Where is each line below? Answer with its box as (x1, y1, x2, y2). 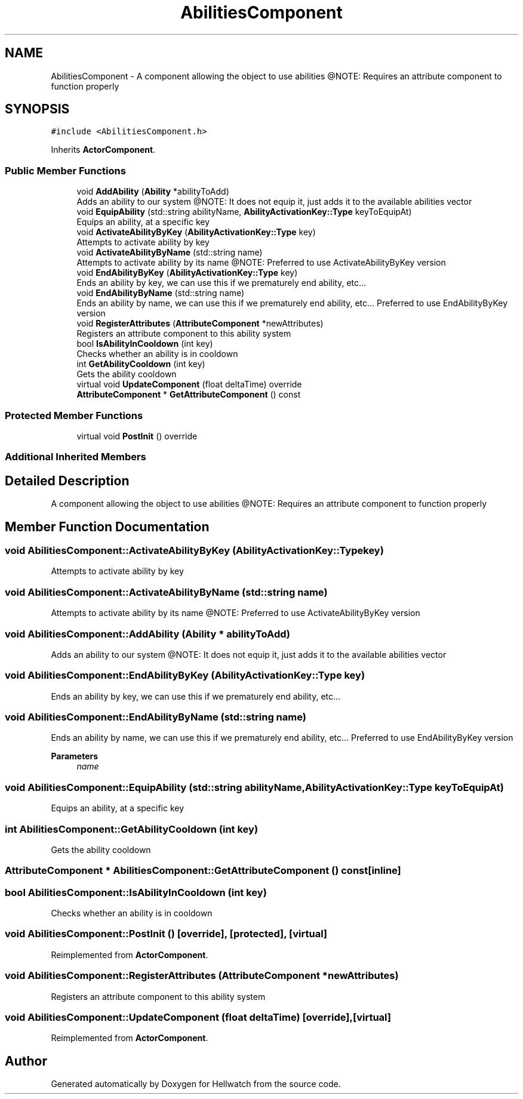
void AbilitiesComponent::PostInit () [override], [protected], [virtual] (5, 928, 328, 940)
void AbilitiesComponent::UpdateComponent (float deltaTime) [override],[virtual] (5, 1011, 391, 1023)
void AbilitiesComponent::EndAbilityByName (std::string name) (5, 711, 306, 723)
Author (5, 1053, 47, 1069)
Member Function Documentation (5, 519, 210, 534)
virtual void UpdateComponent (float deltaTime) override (76, 379, 302, 390)
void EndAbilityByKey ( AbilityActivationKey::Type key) (76, 267, 298, 278)
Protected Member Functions (5, 409, 143, 421)
